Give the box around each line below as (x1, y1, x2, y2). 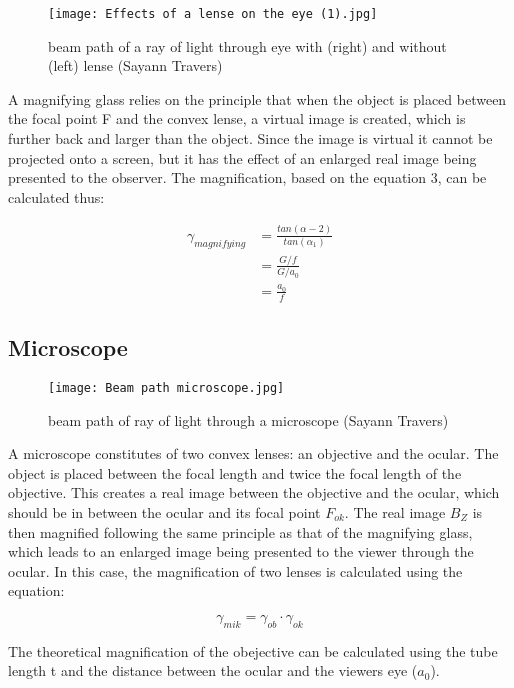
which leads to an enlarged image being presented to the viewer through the (8, 541, 474, 562)
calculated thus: (8, 186, 105, 207)
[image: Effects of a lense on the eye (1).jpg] (48, 7, 378, 21)
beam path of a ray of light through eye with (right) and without (48, 35, 447, 56)
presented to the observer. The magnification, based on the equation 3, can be (8, 167, 487, 188)
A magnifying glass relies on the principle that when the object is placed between (8, 88, 507, 109)
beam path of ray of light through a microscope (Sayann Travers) (48, 409, 449, 430)
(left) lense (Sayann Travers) (48, 55, 223, 76)
